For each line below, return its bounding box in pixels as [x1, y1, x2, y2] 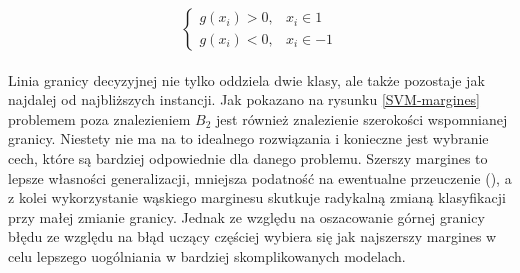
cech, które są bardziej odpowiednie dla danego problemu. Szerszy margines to [8, 147, 488, 168]
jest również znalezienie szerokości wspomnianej [216, 108, 508, 129]
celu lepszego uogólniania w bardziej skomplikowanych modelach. [8, 245, 406, 266]
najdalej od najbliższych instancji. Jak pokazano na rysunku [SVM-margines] [8, 89, 481, 110]
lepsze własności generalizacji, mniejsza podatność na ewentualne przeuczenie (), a [8, 167, 512, 188]
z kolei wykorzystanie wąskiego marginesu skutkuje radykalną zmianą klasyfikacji [8, 187, 506, 208]
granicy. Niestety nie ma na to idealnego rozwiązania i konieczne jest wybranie [8, 128, 489, 149]
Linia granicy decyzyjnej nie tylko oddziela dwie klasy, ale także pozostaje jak [8, 69, 485, 90]
